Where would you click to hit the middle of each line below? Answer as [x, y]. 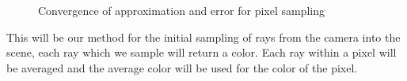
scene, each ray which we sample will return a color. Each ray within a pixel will [202, 52]
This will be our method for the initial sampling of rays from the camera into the [203, 37]
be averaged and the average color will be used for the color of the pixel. [182, 67]
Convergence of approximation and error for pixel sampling [182, 10]
